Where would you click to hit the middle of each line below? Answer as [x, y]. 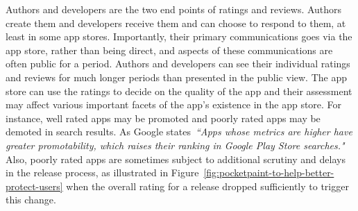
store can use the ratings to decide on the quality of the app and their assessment [179, 91]
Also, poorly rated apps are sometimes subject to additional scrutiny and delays [176, 159]
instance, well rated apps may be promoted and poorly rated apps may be [163, 118]
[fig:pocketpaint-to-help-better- [269, 172]
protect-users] [34, 186]
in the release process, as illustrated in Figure [102, 172]
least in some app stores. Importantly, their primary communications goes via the [179, 36]
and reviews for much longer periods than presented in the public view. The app [176, 77]
